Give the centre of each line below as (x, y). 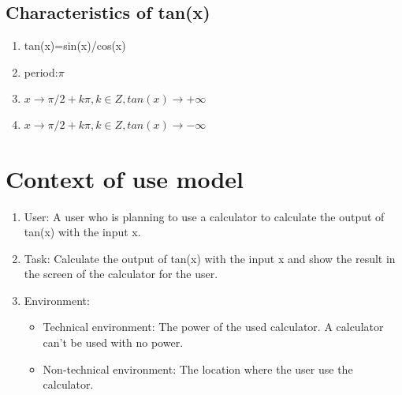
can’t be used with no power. (113, 342)
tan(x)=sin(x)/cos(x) (75, 45)
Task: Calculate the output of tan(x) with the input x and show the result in (210, 258)
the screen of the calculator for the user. (121, 274)
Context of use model (125, 178)
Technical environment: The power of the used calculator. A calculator (213, 327)
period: (41, 71)
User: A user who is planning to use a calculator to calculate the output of (204, 216)
